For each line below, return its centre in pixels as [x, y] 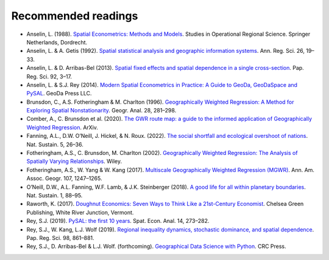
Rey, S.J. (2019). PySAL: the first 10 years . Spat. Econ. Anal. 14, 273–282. [118, 221]
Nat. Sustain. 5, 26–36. [55, 144]
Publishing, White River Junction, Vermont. [80, 212]
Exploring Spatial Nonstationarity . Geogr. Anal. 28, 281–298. [101, 111]
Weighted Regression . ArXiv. [62, 127]
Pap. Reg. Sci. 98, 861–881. [60, 238]
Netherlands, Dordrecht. [57, 42]
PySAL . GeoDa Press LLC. [59, 94]
